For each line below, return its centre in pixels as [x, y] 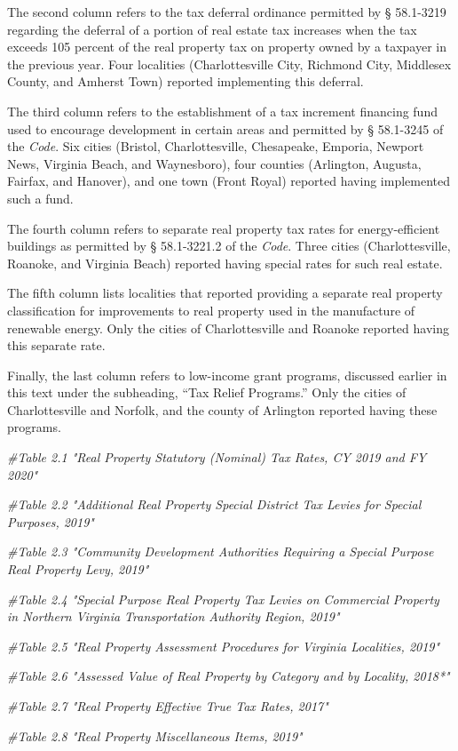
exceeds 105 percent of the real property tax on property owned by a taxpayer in [227, 47]
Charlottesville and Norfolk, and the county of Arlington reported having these [222, 409]
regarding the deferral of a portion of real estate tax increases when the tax [212, 29]
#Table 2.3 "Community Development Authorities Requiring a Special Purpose [221, 551]
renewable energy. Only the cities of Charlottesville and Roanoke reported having [228, 328]
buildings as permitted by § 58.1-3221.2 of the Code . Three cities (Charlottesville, [229, 246]
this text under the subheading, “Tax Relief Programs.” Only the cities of [207, 392]
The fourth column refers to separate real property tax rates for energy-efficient [224, 228]
